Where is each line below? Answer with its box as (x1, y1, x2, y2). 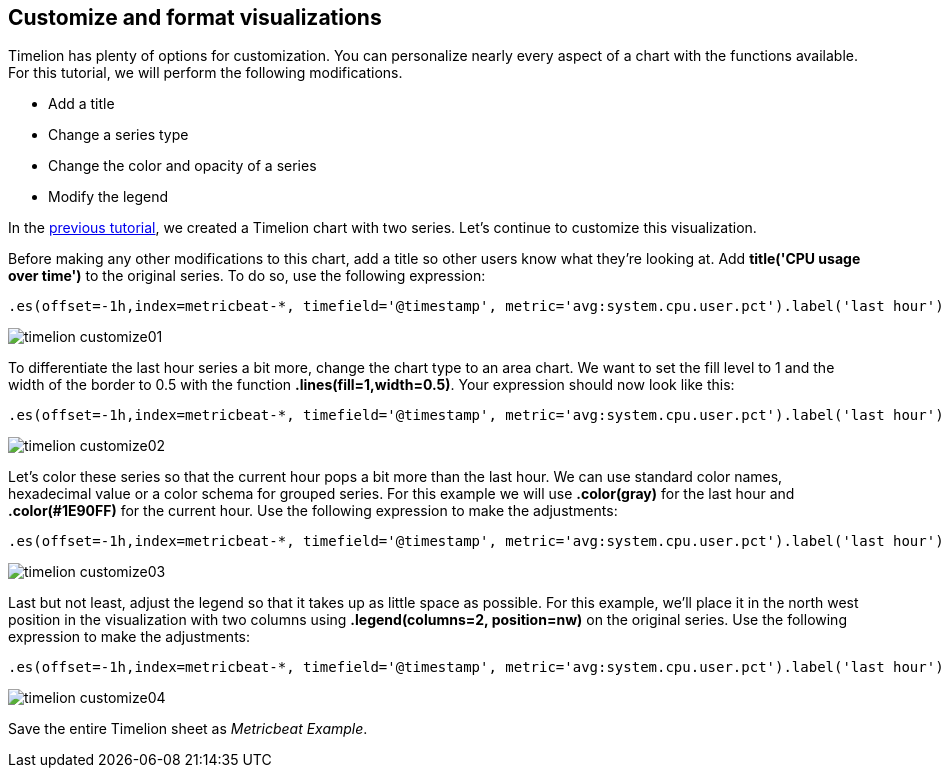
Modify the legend (48, 188, 169, 206)
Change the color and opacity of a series (48, 157, 317, 175)
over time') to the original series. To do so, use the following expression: (8, 267, 486, 285)
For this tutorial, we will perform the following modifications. (8, 64, 403, 82)
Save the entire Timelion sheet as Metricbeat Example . (8, 720, 368, 738)
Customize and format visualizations (8, 5, 382, 30)
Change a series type (48, 126, 189, 144)
